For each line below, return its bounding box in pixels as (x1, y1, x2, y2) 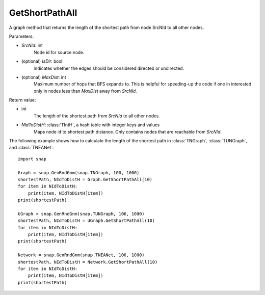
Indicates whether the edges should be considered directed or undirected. (33, 65, 184, 71)
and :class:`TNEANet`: (9, 145, 54, 151)
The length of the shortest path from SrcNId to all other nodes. (33, 113, 160, 119)
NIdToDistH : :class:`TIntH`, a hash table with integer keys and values (21, 122, 160, 128)
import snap (18, 156, 47, 161)
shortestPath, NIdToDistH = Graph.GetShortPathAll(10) (18, 177, 153, 182)
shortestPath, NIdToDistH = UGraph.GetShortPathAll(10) (18, 218, 155, 223)
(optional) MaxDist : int (21, 74, 66, 80)
